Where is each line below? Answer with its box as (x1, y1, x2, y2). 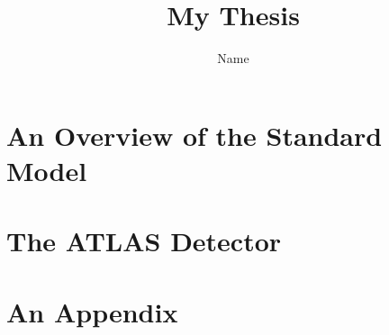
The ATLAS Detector (6, 222, 282, 259)
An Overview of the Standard (6, 116, 383, 153)
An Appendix (6, 293, 178, 330)
